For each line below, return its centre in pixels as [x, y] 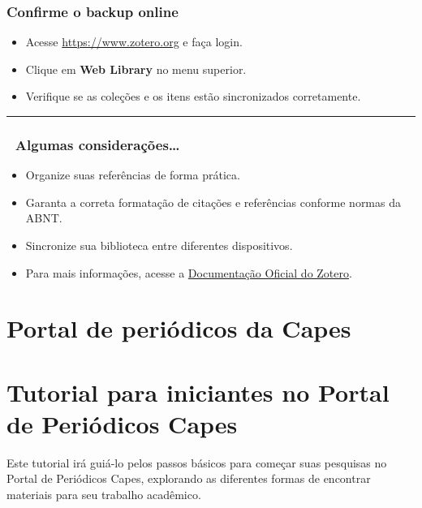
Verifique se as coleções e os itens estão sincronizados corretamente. [193, 96]
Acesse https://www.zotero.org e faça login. [134, 42]
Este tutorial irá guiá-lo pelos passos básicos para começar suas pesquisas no [197, 462]
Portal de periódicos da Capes [179, 328]
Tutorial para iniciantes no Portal [198, 392]
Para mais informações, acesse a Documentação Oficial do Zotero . [189, 272]
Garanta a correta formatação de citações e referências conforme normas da [213, 202]
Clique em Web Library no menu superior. [136, 69]
